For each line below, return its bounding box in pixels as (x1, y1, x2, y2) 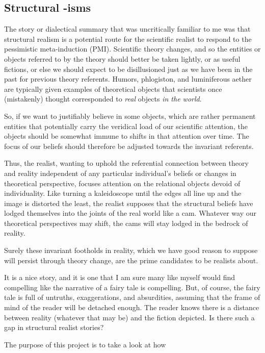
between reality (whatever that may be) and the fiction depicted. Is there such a (4, 312, 255, 322)
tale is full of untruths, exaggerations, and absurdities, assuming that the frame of (4, 292, 260, 302)
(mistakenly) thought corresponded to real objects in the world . (4, 93, 202, 104)
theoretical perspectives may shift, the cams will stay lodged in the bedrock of (4, 217, 248, 228)
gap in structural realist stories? (4, 322, 104, 333)
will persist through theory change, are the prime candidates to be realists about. (4, 255, 258, 265)
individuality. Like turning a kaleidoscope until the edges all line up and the (4, 188, 242, 198)
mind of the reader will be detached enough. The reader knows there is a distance (4, 302, 259, 313)
